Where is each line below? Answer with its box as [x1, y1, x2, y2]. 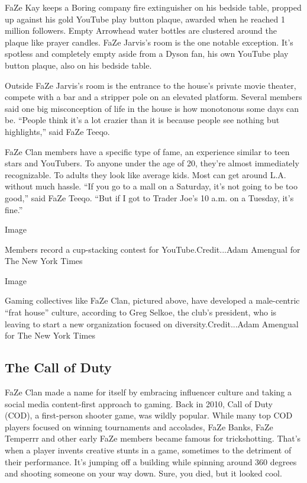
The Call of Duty [5, 358, 112, 376]
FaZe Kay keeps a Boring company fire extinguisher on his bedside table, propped [5, 1, 302, 13]
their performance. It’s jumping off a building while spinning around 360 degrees [5, 455, 297, 468]
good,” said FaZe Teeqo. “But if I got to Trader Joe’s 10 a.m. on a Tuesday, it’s [5, 191, 294, 204]
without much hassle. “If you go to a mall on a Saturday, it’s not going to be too [5, 180, 298, 192]
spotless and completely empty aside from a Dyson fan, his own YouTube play [5, 47, 289, 60]
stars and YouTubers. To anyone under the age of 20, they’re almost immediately [5, 157, 299, 169]
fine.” [5, 203, 23, 215]
